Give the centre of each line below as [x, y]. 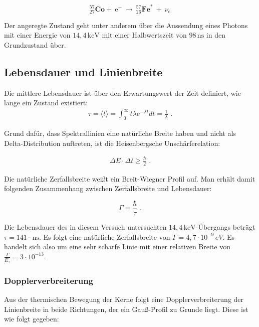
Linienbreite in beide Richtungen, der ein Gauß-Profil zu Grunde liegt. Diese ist [126, 309]
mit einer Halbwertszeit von [144, 35]
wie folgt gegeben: [32, 319]
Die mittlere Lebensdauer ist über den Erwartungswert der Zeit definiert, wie [122, 93]
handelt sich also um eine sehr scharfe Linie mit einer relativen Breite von [117, 247]
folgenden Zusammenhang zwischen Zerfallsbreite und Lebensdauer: [108, 188]
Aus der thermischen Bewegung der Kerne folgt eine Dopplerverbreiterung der [124, 299]
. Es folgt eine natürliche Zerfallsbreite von [105, 236]
